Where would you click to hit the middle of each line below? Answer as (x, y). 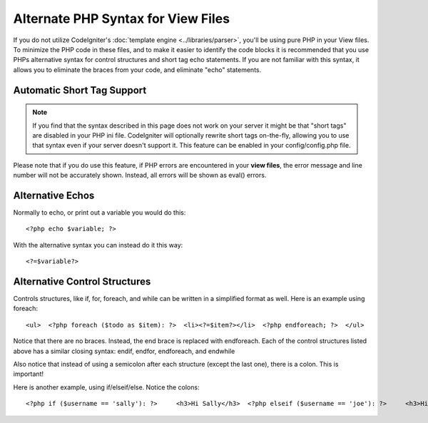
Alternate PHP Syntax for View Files (122, 19)
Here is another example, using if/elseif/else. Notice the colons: (106, 387)
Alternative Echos (54, 195)
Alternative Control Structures (82, 281)
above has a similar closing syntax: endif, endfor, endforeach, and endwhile (124, 351)
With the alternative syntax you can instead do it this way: (98, 245)
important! (29, 374)
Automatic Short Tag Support (80, 90)
